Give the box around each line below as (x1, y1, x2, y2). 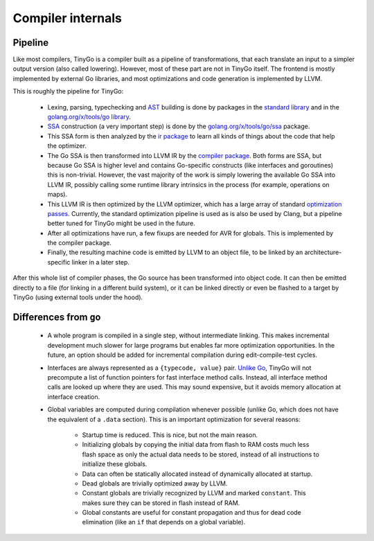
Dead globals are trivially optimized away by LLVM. (82, 479, 228, 488)
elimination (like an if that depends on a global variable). (82, 518, 246, 526)
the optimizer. (47, 142, 87, 150)
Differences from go (12, 311, 101, 323)
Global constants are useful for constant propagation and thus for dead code (82, 508, 301, 517)
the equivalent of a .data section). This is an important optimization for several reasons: (47, 415, 301, 423)
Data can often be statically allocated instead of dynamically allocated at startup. (82, 470, 313, 478)
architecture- (304, 248, 342, 256)
